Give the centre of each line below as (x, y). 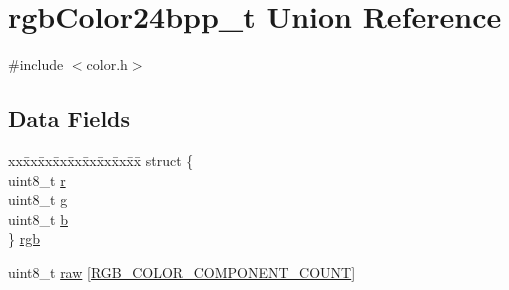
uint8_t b (38, 218)
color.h (107, 64)
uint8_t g (38, 199)
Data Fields (69, 118)
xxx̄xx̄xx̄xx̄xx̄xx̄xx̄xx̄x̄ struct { (101, 159)
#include (36, 64)
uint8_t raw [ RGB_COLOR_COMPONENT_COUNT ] (182, 271)
